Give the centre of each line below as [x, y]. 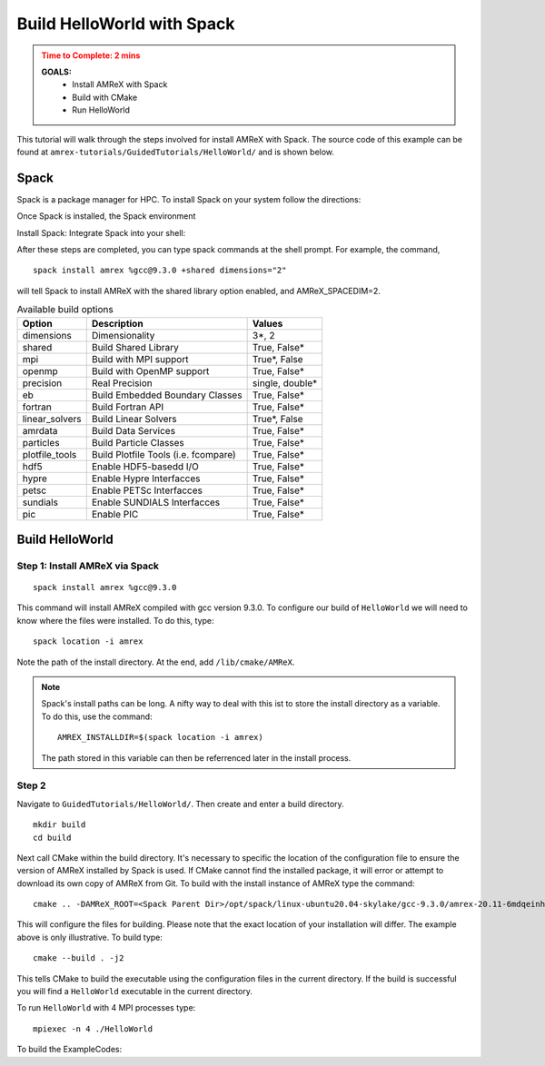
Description [118, 323]
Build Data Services [134, 430]
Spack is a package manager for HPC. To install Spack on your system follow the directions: [189, 199]
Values [268, 323]
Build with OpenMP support [150, 370]
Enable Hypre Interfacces [146, 479]
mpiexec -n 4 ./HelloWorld [93, 1029]
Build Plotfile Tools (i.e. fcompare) [163, 454]
